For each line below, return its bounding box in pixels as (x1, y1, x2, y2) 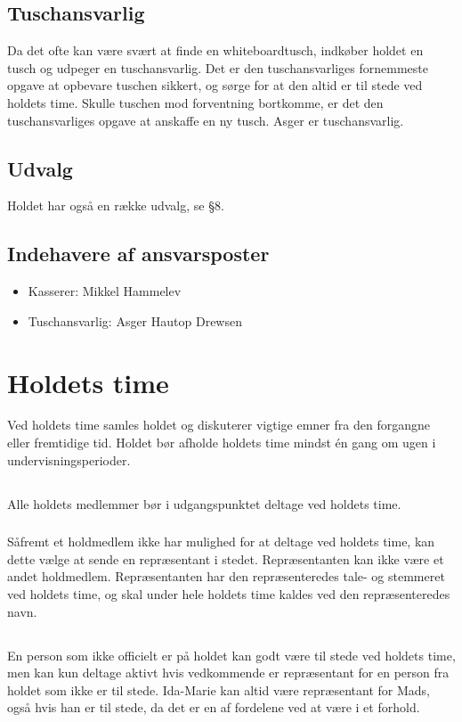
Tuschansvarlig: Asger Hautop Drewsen (28, 311, 242, 330)
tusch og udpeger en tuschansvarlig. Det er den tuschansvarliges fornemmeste (7, 58, 429, 77)
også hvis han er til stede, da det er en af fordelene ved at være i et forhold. (7, 698, 420, 717)
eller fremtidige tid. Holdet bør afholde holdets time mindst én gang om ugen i (7, 433, 436, 452)
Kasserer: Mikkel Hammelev (28, 282, 182, 300)
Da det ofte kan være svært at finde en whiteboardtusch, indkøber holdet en (7, 41, 424, 60)
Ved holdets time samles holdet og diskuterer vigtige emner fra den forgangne (7, 415, 430, 434)
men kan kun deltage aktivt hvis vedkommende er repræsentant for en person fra (7, 663, 450, 682)
